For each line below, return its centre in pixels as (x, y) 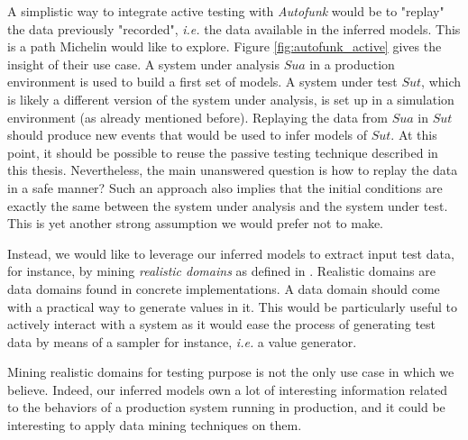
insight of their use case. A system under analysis (143, 64)
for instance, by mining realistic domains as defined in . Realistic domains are (221, 271)
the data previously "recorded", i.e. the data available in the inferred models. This (234, 28)
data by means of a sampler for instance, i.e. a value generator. (182, 341)
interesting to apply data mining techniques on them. (155, 425)
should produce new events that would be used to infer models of (187, 135)
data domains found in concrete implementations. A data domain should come (224, 288)
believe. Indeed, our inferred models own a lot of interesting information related (228, 389)
